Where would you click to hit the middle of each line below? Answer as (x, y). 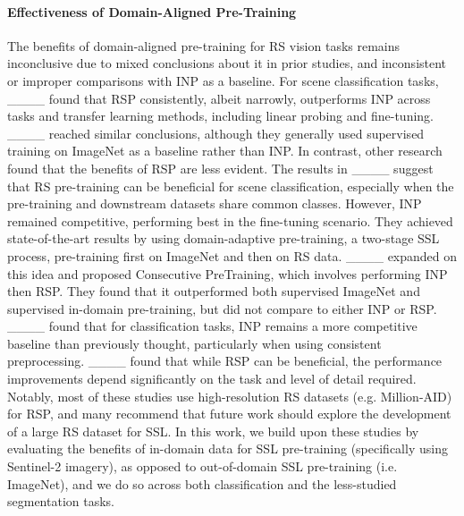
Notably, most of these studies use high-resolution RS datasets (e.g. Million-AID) (230, 396)
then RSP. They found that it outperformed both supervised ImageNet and (214, 291)
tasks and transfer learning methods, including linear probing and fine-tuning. (220, 116)
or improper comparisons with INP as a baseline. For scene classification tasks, (223, 80)
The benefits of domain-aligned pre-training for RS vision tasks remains (204, 45)
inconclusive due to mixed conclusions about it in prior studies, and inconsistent (227, 63)
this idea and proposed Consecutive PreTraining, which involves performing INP (228, 273)
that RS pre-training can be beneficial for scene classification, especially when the (231, 186)
